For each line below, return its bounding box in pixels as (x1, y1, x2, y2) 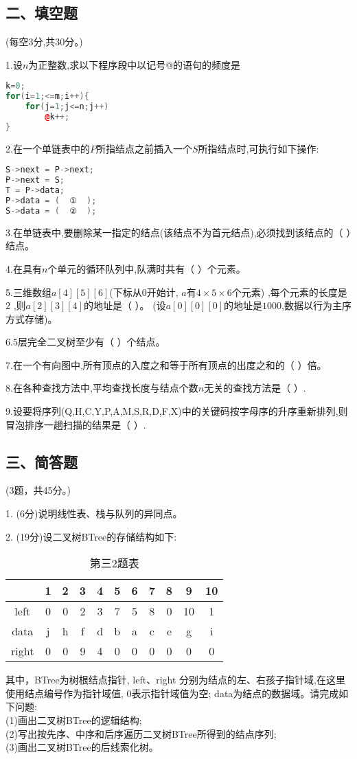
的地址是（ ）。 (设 (83, 298, 166, 313)
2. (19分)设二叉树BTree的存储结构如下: (5, 529, 177, 543)
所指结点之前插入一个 (95, 141, 192, 155)
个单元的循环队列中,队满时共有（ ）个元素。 (47, 261, 246, 275)
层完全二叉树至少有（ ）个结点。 (17, 335, 165, 349)
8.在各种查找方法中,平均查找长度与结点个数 (5, 381, 198, 395)
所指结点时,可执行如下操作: (198, 141, 319, 155)
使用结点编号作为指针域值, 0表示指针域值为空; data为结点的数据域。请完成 (5, 686, 339, 700)
